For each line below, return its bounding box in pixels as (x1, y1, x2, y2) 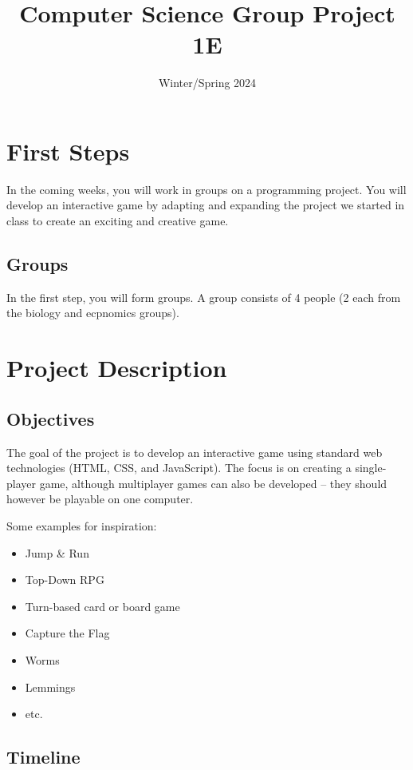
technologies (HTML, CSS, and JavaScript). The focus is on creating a (6, 459, 352, 476)
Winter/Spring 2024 (158, 74, 257, 91)
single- (355, 459, 387, 476)
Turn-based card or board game (25, 597, 180, 614)
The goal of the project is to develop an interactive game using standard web (6, 443, 383, 460)
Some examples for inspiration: (6, 517, 157, 534)
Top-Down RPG (25, 571, 104, 588)
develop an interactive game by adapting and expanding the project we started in (6, 196, 405, 213)
